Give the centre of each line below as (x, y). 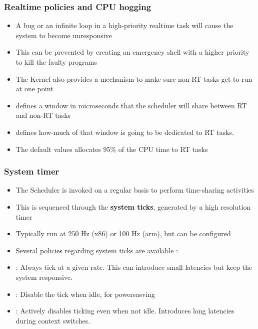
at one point (34, 89)
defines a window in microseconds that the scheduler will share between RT (131, 105)
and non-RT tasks (43, 115)
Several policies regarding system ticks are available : (97, 250)
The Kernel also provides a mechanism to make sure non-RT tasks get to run (134, 78)
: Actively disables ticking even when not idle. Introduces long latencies (125, 311)
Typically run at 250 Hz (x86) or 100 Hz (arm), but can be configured (123, 233)
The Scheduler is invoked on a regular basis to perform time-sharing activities (135, 190)
